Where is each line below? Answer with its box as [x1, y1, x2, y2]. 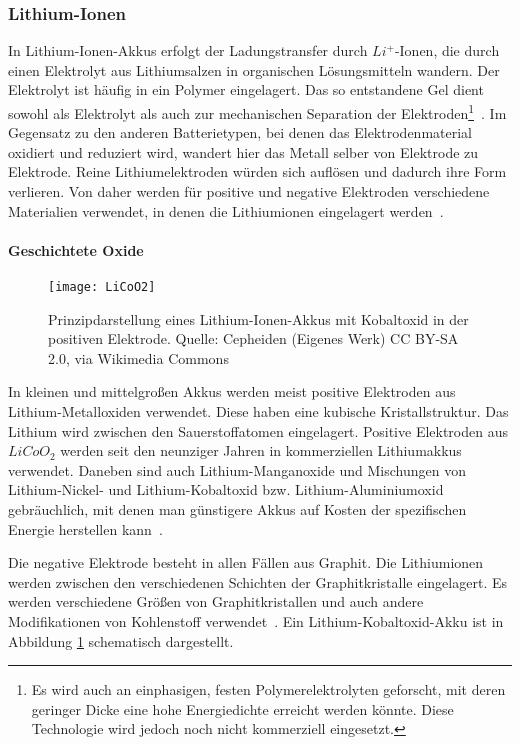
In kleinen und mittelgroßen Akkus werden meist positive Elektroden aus [8, 381, 456, 402]
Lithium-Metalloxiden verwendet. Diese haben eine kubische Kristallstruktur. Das [8, 401, 509, 422]
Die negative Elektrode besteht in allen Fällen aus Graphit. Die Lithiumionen [8, 552, 484, 573]
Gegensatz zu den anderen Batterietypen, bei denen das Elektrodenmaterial [8, 122, 472, 143]
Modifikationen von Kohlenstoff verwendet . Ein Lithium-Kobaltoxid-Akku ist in [8, 610, 504, 631]
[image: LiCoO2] [48, 280, 156, 295]
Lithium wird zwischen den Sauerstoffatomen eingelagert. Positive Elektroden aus [8, 420, 508, 441]
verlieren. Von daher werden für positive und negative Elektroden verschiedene [8, 181, 490, 202]
